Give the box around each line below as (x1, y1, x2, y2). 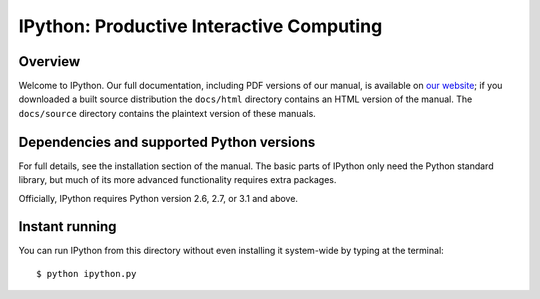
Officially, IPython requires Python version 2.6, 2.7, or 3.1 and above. (18, 192, 299, 204)
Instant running (18, 218, 117, 235)
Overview (18, 53, 81, 70)
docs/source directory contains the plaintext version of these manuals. (18, 107, 317, 119)
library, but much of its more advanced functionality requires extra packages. (18, 174, 337, 186)
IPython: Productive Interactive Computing (18, 15, 383, 37)
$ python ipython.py (36, 268, 137, 279)
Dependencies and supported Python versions (18, 133, 316, 150)
